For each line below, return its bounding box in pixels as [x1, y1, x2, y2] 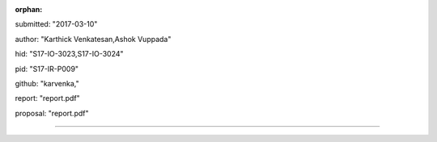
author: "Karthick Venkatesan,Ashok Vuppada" [15, 34, 172, 44]
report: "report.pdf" [15, 94, 80, 103]
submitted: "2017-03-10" [15, 19, 98, 29]
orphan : [15, 5, 43, 14]
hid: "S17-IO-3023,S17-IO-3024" [15, 49, 125, 59]
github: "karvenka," [15, 78, 80, 88]
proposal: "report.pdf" [15, 108, 89, 118]
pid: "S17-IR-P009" [15, 64, 79, 73]
